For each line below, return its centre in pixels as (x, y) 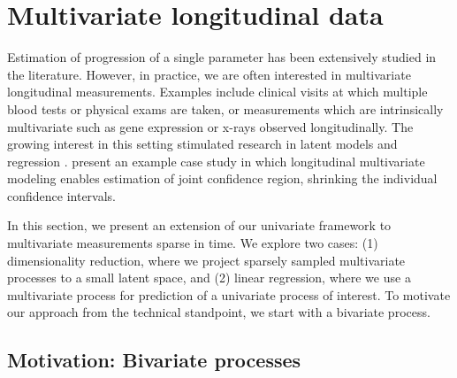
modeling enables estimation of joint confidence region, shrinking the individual (222, 178)
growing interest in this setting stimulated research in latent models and (202, 144)
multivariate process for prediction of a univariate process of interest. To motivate (229, 294)
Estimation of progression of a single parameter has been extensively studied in (222, 57)
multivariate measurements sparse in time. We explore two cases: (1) (193, 243)
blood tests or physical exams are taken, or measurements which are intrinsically (225, 108)
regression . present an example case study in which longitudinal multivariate (216, 161)
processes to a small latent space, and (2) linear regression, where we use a (209, 278)
